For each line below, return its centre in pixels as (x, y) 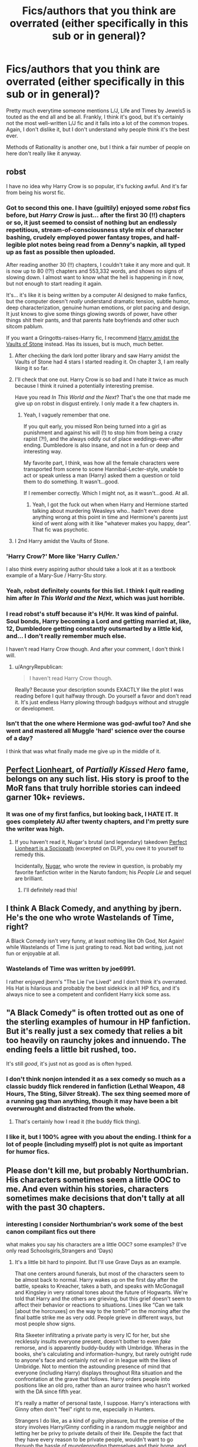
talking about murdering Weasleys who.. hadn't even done (103, 511)
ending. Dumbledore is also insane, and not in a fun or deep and (101, 445)
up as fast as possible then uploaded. (61, 252)
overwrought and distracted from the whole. (71, 1109)
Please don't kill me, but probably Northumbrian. (97, 1171)
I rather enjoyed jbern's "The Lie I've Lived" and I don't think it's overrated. (97, 981)
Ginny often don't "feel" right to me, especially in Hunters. (85, 1409)
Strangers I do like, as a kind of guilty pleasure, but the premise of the (99, 1421)
